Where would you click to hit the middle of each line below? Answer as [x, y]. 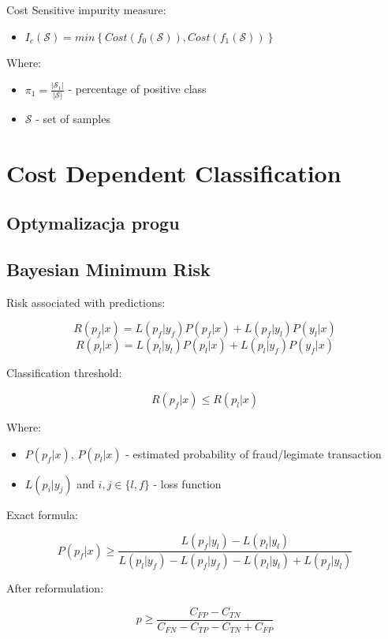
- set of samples [73, 118]
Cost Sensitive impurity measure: [86, 9]
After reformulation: [55, 588]
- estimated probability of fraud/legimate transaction [254, 453]
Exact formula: [42, 514]
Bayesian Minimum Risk [108, 269]
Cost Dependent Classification [174, 172]
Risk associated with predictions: [86, 302]
